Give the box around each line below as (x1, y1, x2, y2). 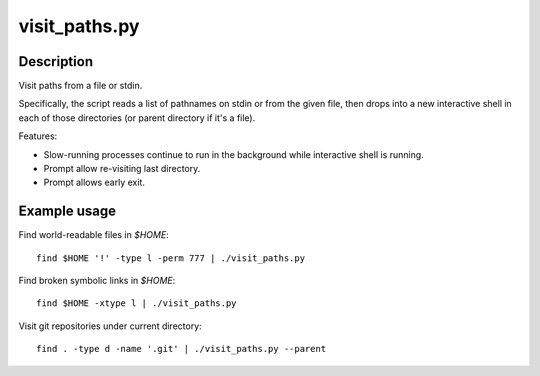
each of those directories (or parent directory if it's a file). (18, 111, 256, 124)
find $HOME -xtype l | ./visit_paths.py (36, 298, 237, 309)
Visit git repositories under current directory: (18, 320, 202, 332)
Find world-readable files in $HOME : (18, 229, 169, 241)
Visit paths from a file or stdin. (18, 80, 143, 92)
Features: (18, 130, 58, 142)
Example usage (18, 203, 117, 220)
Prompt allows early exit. (43, 176, 145, 189)
